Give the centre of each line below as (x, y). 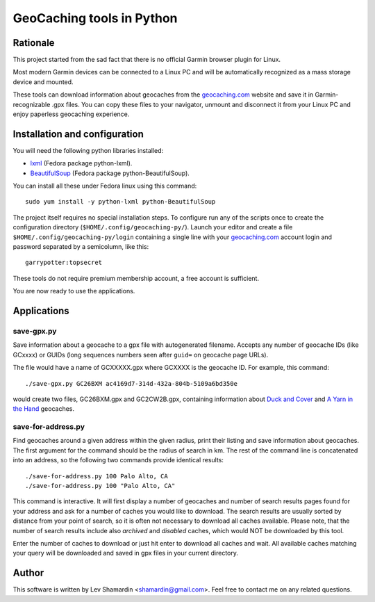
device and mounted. (43, 82)
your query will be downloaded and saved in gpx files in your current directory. (126, 553)
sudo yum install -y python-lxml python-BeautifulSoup (120, 202)
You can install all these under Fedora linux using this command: (105, 186)
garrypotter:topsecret (64, 263)
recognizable (32, 104)
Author (28, 573)
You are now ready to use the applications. (74, 291)
